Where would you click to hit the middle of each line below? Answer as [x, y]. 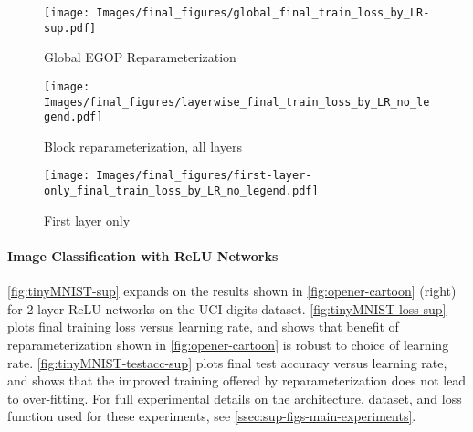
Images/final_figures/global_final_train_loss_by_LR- [263, 13]
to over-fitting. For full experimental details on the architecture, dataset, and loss [235, 398]
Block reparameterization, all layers [143, 146]
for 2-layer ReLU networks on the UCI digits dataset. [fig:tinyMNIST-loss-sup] [227, 308]
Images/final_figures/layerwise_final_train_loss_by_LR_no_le [237, 102]
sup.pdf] [70, 28]
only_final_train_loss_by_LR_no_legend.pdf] [181, 191]
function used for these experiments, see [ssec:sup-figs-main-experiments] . [212, 416]
